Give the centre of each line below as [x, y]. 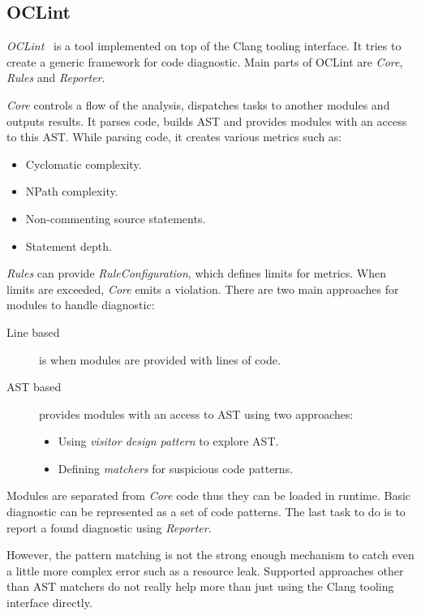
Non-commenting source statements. [116, 218]
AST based [34, 387]
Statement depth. [69, 246]
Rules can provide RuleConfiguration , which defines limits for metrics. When [196, 273]
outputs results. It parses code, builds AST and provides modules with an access [207, 121]
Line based [33, 332]
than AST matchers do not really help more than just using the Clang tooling [200, 586]
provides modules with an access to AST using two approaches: [196, 414]
